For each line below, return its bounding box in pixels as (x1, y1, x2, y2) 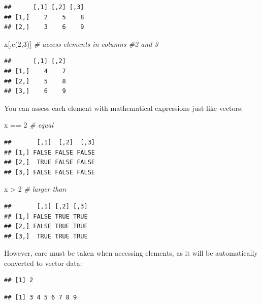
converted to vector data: (4, 257, 82, 268)
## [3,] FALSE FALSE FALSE (4, 168, 95, 176)
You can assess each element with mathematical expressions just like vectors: (4, 102, 243, 113)
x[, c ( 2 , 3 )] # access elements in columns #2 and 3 (4, 38, 158, 49)
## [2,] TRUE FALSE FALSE (4, 159, 95, 166)
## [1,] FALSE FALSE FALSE (4, 148, 95, 156)
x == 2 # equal (4, 119, 54, 130)
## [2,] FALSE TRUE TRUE (4, 223, 88, 230)
